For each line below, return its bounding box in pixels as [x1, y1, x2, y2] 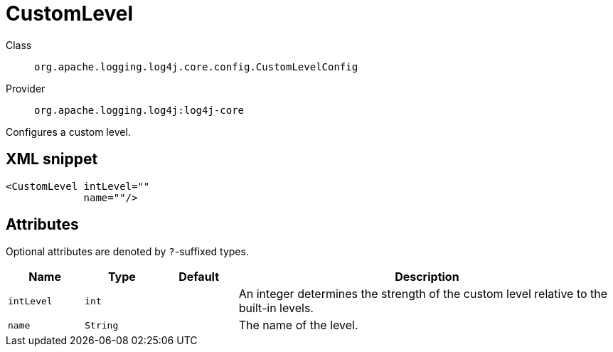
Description [395, 270, 459, 284]
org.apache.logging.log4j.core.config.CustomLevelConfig [34, 60, 358, 73]
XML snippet [6, 150, 98, 169]
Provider [6, 82, 46, 95]
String [85, 319, 119, 331]
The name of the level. [238, 318, 358, 333]
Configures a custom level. [6, 125, 131, 138]
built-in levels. [238, 301, 314, 316]
